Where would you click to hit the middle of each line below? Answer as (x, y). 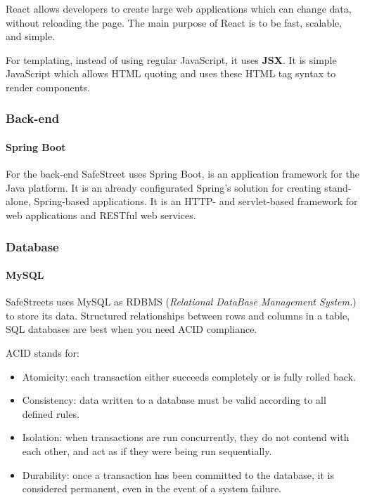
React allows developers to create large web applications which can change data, (179, 8)
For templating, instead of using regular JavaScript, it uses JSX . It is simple (171, 59)
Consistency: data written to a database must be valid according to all (174, 400)
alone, (18, 201)
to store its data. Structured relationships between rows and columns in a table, (178, 315)
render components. (48, 87)
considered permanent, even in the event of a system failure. (152, 488)
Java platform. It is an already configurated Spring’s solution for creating (164, 187)
